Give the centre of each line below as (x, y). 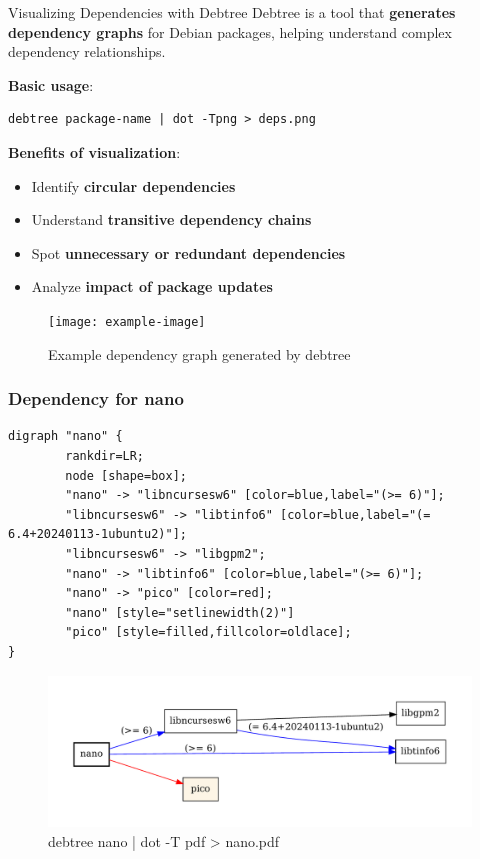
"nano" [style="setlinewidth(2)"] (180, 612)
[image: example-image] (127, 321)
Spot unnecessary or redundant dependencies (188, 252)
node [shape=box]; (126, 475)
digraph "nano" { (65, 436)
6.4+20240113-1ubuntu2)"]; (97, 534)
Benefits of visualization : (94, 151)
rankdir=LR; (105, 456)
